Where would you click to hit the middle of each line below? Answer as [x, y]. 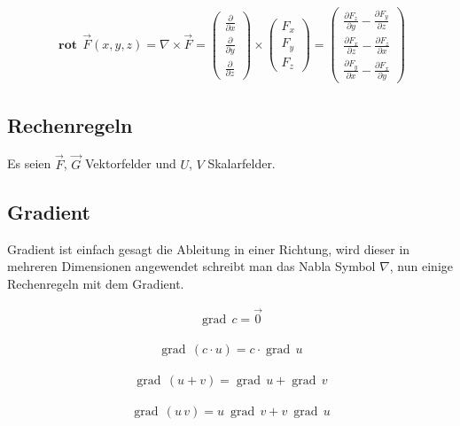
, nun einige [421, 266]
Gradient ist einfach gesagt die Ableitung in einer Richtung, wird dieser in [209, 248]
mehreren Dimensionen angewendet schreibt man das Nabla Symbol [191, 266]
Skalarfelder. [242, 163]
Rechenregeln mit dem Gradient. [96, 283]
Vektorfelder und [131, 163]
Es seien [29, 163]
